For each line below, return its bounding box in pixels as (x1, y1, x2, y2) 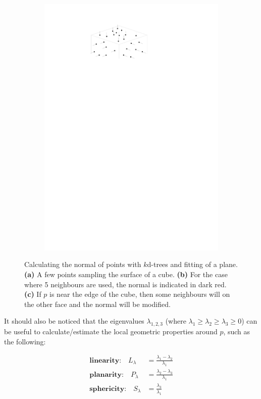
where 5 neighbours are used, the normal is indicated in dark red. (24, 279, 227, 289)
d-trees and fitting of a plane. (147, 259, 238, 270)
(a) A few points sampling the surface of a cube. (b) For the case (24, 269, 228, 279)
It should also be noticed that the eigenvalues (4, 316, 144, 326)
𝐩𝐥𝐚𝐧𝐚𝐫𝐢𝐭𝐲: (89, 371, 124, 378)
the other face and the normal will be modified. (24, 298, 171, 309)
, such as (223, 326, 250, 337)
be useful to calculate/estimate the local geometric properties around (4, 326, 218, 337)
